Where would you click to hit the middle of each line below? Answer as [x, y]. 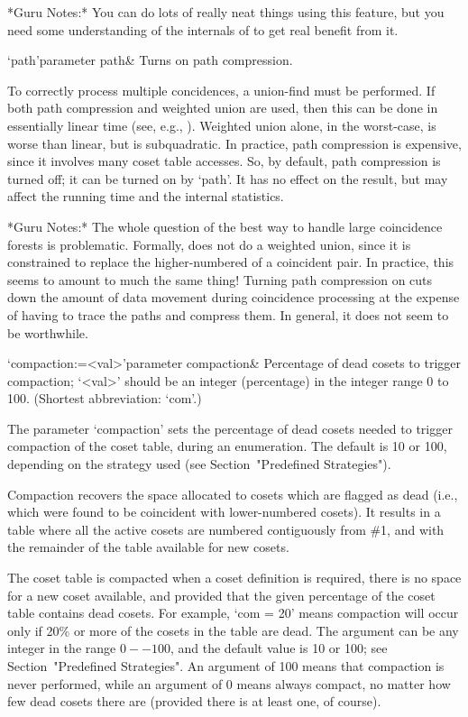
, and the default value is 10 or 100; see [279, 648]
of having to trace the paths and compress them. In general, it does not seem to [228, 314]
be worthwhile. [48, 332]
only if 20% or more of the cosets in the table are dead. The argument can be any [233, 630]
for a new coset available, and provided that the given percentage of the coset [221, 595]
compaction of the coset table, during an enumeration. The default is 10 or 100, [227, 446]
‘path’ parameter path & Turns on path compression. [150, 60]
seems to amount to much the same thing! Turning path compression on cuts [220, 279]
